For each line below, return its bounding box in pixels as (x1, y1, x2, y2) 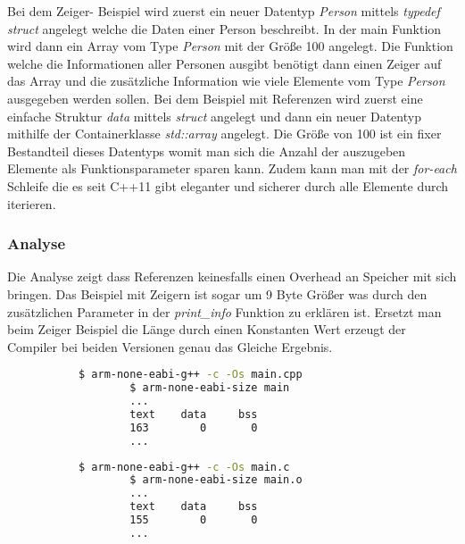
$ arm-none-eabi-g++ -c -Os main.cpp (79, 368, 303, 381)
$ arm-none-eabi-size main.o (129, 473, 303, 487)
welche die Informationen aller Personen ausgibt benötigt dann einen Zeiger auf (7, 54, 442, 72)
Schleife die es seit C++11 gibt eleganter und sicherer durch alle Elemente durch (7, 176, 449, 195)
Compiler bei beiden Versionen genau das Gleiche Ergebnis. (7, 337, 333, 356)
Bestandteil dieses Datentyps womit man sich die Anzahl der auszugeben (7, 141, 406, 160)
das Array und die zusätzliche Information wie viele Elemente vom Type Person (7, 71, 445, 90)
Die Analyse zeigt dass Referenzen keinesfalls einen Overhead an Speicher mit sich (7, 267, 457, 286)
